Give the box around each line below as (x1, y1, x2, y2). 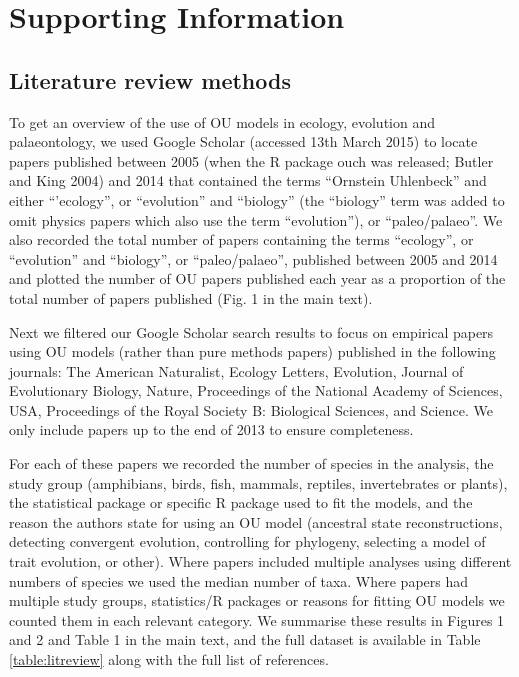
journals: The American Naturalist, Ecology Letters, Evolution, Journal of (9, 360, 464, 381)
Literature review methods (9, 64, 291, 95)
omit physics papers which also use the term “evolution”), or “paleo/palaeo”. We (9, 209, 503, 230)
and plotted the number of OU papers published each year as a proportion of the (9, 268, 506, 289)
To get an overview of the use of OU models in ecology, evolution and (9, 111, 436, 132)
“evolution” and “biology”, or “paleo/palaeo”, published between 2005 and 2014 (9, 248, 498, 269)
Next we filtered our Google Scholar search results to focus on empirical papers (9, 321, 494, 342)
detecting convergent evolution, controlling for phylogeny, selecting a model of (9, 531, 486, 552)
